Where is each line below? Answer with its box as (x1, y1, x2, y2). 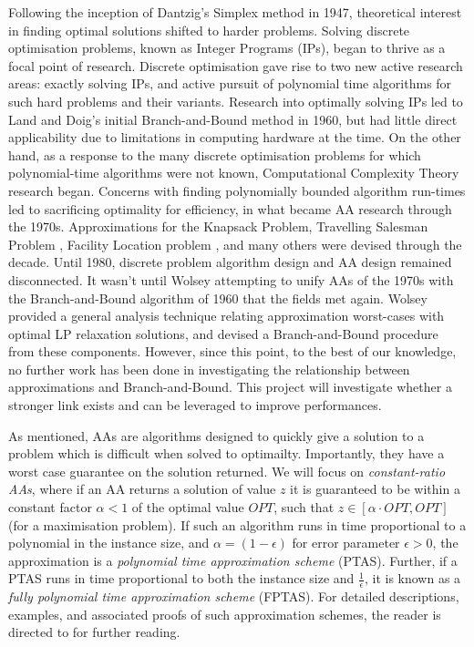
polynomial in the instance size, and (8, 533, 210, 552)
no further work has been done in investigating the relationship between (8, 359, 410, 378)
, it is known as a (364, 569, 461, 588)
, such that (273, 498, 335, 517)
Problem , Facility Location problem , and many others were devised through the (8, 234, 462, 253)
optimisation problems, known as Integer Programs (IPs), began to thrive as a (8, 38, 446, 57)
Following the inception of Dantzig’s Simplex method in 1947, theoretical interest (8, 3, 462, 21)
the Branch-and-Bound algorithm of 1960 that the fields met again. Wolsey (8, 288, 428, 307)
